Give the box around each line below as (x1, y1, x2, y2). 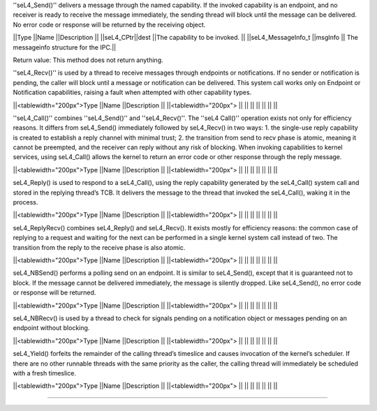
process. (13, 198, 38, 207)
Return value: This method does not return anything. (13, 56, 163, 64)
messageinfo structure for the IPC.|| (13, 43, 117, 52)
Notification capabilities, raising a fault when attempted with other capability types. (13, 88, 252, 97)
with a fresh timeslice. (13, 368, 77, 377)
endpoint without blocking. (13, 324, 90, 332)
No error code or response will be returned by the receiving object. (13, 20, 206, 29)
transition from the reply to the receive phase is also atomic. (13, 243, 186, 251)
